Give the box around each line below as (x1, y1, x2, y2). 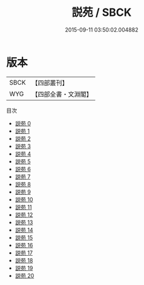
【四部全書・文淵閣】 (31, 90, 93, 98)
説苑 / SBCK (71, 5, 132, 19)
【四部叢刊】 (31, 79, 68, 87)
